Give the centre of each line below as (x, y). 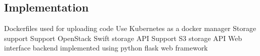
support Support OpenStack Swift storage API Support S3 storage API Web (123, 38)
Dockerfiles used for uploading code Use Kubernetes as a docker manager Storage (130, 28)
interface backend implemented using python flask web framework (106, 48)
